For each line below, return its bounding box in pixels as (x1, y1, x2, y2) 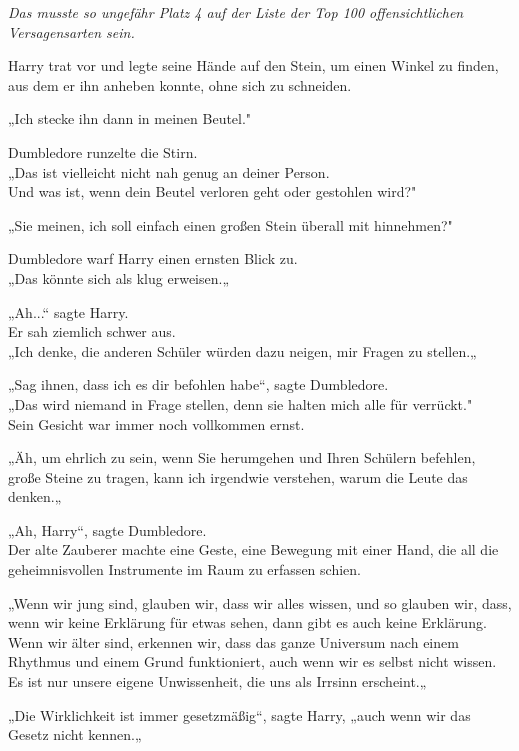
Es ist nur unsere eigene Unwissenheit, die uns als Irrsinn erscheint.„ (8, 671, 427, 692)
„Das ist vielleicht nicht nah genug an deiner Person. (8, 161, 330, 182)
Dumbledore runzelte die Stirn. (8, 141, 198, 162)
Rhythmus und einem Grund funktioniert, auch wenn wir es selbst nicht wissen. (8, 651, 497, 672)
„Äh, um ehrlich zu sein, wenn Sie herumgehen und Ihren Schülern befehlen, (8, 447, 476, 468)
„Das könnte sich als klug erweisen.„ (8, 267, 230, 288)
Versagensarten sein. (8, 21, 135, 42)
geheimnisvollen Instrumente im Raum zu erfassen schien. (8, 559, 361, 580)
